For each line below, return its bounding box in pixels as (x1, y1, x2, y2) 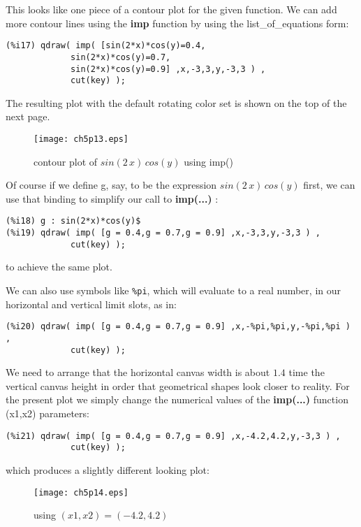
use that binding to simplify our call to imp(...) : (6, 191, 219, 205)
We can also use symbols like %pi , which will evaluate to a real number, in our (6, 283, 341, 297)
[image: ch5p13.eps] (34, 134, 129, 144)
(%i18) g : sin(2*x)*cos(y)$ (6, 216, 141, 226)
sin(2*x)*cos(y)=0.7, (71, 52, 171, 62)
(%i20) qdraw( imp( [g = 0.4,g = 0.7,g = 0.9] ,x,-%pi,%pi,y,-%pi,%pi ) (6, 322, 351, 332)
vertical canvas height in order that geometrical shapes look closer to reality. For (6, 378, 350, 393)
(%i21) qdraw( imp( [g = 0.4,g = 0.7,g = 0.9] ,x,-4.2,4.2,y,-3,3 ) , (6, 431, 341, 441)
